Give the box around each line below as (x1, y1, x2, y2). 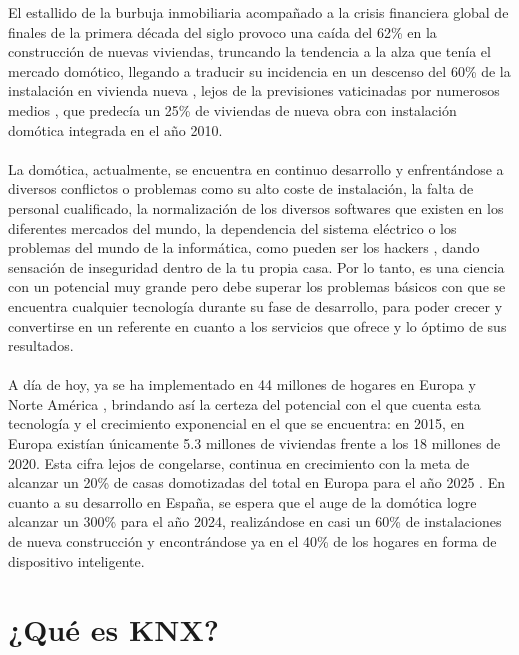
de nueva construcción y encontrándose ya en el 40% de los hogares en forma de (8, 531, 497, 552)
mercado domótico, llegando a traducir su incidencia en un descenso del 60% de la (8, 60, 511, 81)
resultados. (8, 335, 74, 356)
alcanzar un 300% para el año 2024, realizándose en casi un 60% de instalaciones (8, 511, 502, 532)
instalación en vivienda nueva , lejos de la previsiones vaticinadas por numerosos (8, 80, 500, 101)
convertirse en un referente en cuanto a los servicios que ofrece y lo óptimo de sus (8, 315, 507, 336)
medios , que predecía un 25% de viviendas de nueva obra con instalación (8, 99, 457, 120)
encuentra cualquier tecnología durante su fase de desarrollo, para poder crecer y (8, 295, 503, 316)
